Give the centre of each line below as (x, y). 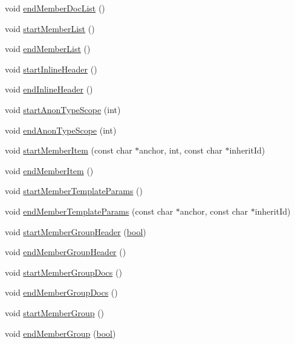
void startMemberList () (50, 28)
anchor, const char (214, 211)
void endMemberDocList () (55, 8)
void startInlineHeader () (51, 69)
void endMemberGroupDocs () (61, 292)
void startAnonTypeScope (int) (63, 109)
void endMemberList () (48, 49)
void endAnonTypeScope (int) (61, 130)
